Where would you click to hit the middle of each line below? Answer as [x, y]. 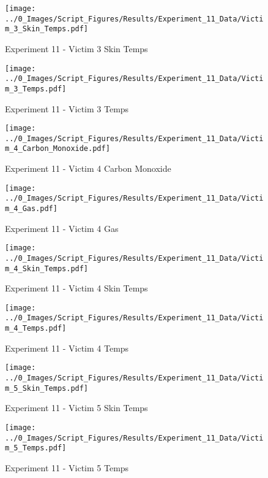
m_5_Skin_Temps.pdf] [47, 388]
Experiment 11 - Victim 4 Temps [67, 348]
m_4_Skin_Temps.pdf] [47, 268]
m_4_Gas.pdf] [31, 209]
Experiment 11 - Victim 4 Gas [62, 228]
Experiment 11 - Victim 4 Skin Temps [76, 288]
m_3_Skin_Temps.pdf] [47, 29]
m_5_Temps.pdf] [36, 448]
